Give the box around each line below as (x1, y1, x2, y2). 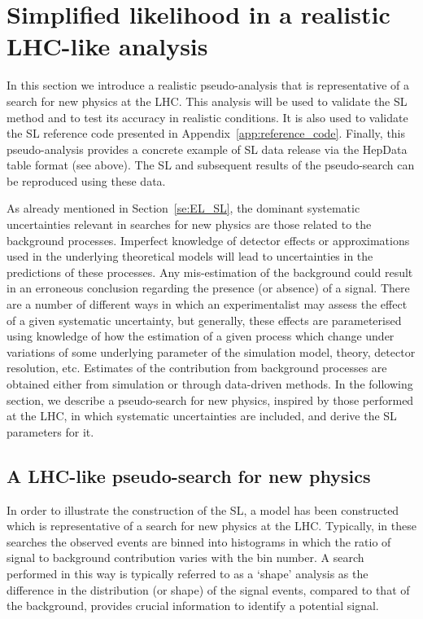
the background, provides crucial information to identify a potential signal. (7, 597, 379, 614)
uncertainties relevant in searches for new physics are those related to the (7, 216, 372, 233)
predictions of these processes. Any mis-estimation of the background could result (7, 263, 413, 280)
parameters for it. (7, 423, 94, 440)
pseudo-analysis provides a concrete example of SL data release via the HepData (7, 140, 408, 157)
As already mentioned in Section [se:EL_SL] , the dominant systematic (7, 200, 360, 217)
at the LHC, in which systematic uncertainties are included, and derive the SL (7, 407, 397, 424)
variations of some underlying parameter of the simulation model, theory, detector (7, 343, 416, 360)
